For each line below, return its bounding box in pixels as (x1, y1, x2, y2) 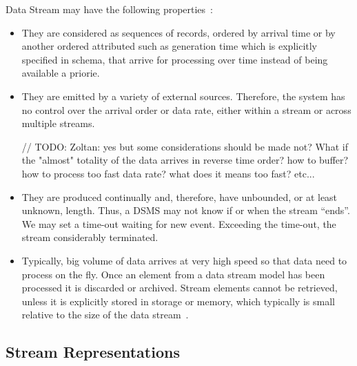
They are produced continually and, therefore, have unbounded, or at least (21, 189, 338, 204)
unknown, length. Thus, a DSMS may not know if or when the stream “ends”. (21, 203, 350, 218)
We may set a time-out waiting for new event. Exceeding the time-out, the (21, 216, 336, 231)
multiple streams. (21, 116, 95, 131)
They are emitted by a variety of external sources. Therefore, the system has (21, 88, 345, 103)
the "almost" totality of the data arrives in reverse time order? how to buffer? (21, 153, 349, 167)
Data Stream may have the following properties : (6, 2, 214, 16)
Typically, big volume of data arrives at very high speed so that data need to (21, 253, 347, 267)
